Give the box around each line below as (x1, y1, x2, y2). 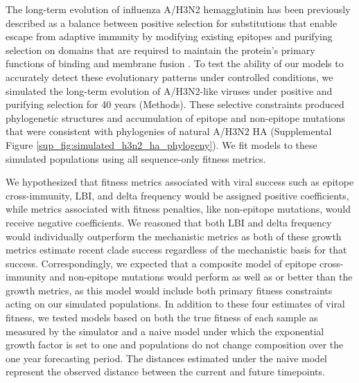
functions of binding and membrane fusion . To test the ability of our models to (6, 56, 344, 71)
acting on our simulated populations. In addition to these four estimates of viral (6, 296, 345, 311)
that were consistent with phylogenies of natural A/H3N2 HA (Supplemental (6, 124, 332, 139)
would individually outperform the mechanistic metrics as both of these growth (6, 229, 342, 243)
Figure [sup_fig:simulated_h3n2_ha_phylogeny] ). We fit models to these (6, 137, 317, 152)
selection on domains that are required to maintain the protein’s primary (6, 42, 315, 57)
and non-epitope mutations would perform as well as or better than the (49, 269, 353, 284)
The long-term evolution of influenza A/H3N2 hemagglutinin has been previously (6, 2, 351, 16)
